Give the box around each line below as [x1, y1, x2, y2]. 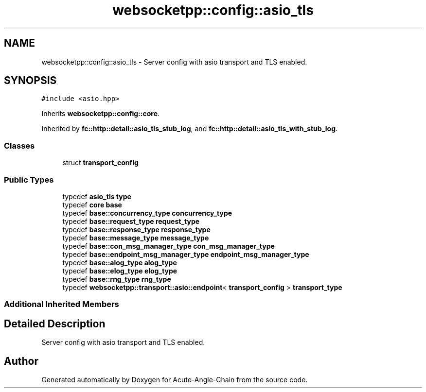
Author [4, 355, 38, 367]
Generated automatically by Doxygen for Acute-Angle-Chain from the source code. [41, 375, 308, 384]
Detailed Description [4, 317, 106, 330]
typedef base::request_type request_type [62, 217, 200, 225]
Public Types [4, 174, 54, 185]
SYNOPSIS [4, 74, 57, 87]
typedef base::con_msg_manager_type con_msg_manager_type [62, 241, 275, 250]
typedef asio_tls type [62, 192, 131, 201]
